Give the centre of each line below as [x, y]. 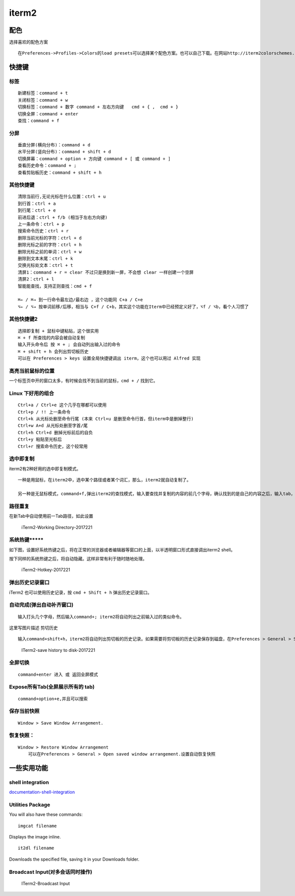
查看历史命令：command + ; [47, 166]
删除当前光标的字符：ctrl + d [50, 238]
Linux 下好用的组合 [31, 393]
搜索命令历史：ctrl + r [43, 231]
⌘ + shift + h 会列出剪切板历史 [53, 351]
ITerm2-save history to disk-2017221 [58, 650]
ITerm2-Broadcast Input [46, 883]
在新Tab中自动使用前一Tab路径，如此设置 [51, 516]
